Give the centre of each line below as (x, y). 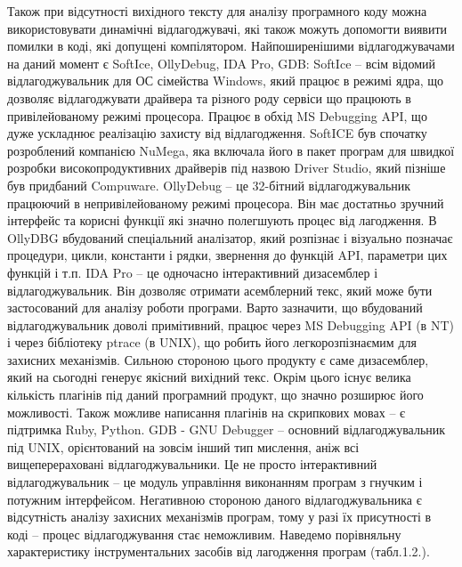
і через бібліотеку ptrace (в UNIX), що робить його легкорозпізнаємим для (212, 342)
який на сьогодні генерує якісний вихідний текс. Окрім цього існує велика (209, 377)
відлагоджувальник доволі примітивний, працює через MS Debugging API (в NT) (231, 324)
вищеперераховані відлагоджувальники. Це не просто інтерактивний (192, 464)
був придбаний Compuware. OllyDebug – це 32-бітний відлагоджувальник (209, 185)
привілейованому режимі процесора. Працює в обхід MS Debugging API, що (217, 115)
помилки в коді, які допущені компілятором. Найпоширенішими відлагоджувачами (231, 46)
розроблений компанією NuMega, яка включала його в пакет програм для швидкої (231, 150)
